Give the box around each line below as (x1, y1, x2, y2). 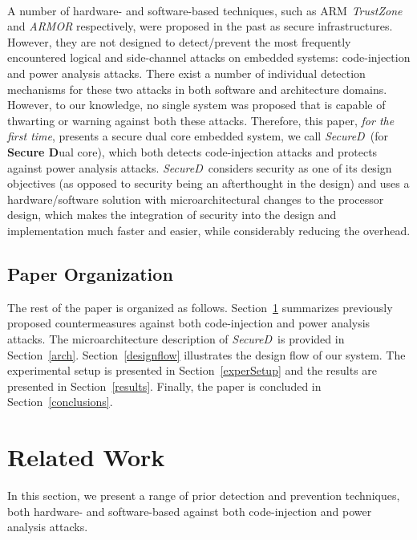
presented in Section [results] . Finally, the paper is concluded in (7, 377, 322, 394)
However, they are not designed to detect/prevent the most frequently (7, 33, 351, 50)
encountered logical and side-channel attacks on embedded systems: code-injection (7, 49, 411, 66)
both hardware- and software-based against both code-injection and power (7, 502, 372, 519)
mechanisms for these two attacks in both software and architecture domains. (7, 80, 387, 97)
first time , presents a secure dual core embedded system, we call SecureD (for (7, 128, 388, 144)
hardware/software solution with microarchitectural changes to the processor (7, 190, 384, 207)
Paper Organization (7, 261, 173, 286)
